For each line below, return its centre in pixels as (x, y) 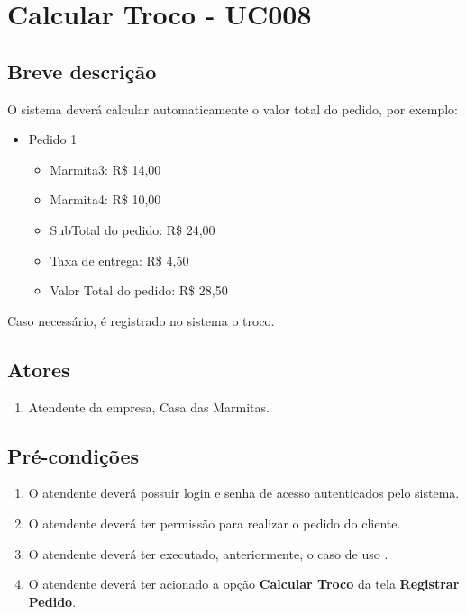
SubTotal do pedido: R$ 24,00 (132, 229)
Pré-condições (73, 455)
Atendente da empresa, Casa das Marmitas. (149, 406)
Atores (39, 369)
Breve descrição (82, 71)
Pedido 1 (53, 139)
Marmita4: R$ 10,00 (105, 199)
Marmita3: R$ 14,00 (105, 169)
